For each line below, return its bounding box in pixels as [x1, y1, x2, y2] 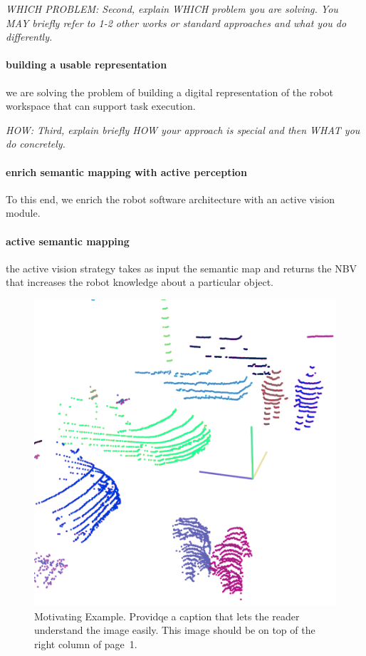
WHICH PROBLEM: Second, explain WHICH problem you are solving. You [6, 1, 338, 16]
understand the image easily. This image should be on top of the [34, 622, 315, 637]
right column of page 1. [34, 636, 137, 651]
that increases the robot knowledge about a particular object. [6, 275, 273, 289]
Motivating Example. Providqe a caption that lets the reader [34, 608, 300, 623]
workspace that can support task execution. [6, 98, 196, 113]
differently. [6, 29, 53, 44]
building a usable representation [6, 57, 167, 72]
